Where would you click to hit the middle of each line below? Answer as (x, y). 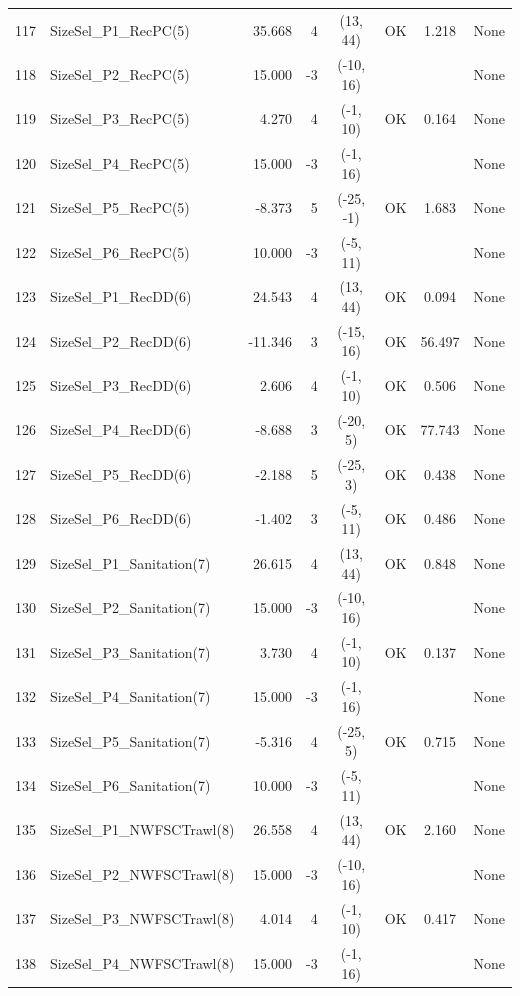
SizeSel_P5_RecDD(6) (121, 473)
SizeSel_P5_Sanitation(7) (130, 740)
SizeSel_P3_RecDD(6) (121, 385)
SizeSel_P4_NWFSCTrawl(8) (142, 962)
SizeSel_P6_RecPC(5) (120, 251)
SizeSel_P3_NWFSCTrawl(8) (142, 918)
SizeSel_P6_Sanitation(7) (130, 784)
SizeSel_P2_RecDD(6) (121, 340)
